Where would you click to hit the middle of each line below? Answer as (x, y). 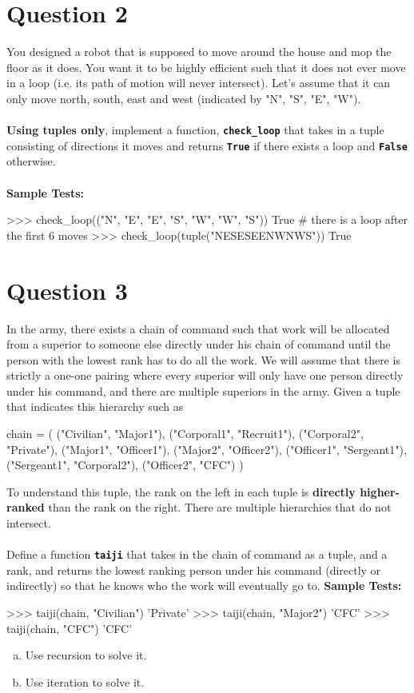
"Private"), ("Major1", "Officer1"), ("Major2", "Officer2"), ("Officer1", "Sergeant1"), (207, 449)
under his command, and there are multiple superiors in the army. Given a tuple (203, 390)
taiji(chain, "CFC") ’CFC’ (70, 628)
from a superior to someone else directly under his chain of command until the (199, 344)
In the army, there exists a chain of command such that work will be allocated (198, 328)
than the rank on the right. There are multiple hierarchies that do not (220, 507)
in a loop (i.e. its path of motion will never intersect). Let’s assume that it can (199, 83)
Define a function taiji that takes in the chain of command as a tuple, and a (197, 554)
